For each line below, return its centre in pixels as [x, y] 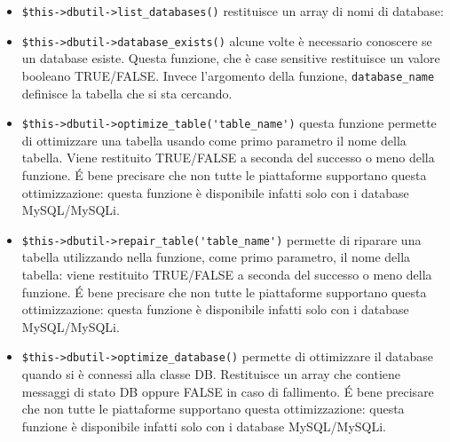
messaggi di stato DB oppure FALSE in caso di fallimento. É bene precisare [228, 391]
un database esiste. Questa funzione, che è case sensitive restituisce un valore [231, 58]
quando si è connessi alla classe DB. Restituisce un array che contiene [211, 374]
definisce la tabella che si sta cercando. [127, 93]
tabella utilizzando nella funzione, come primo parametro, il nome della [216, 257]
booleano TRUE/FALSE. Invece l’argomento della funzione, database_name [228, 75]
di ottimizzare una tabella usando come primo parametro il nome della [214, 140]
